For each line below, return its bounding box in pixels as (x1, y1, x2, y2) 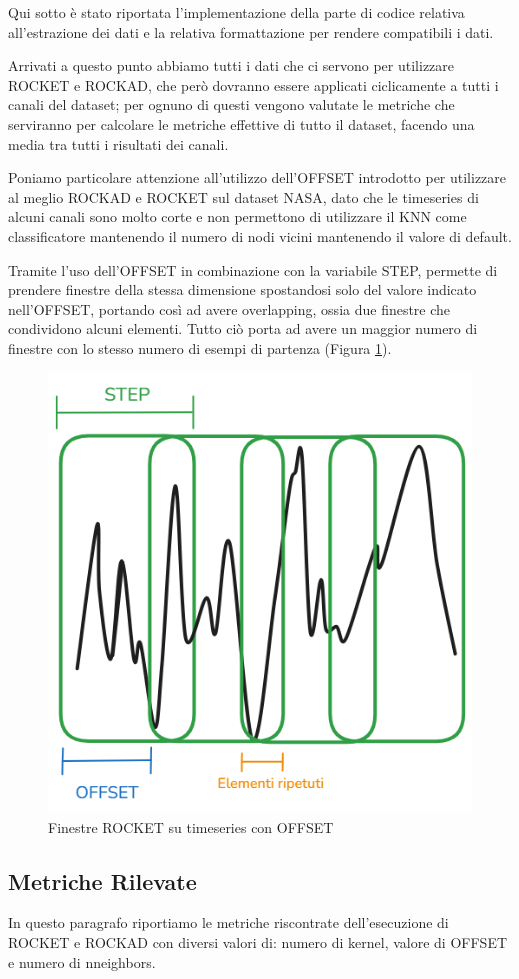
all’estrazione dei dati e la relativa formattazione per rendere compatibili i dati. (8, 21, 494, 42)
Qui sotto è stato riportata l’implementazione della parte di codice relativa (8, 2, 465, 22)
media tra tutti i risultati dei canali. (8, 133, 229, 154)
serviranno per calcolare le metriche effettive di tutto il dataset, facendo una (8, 113, 475, 134)
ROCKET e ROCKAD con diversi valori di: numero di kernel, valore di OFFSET (8, 931, 508, 952)
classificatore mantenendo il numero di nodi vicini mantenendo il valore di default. (8, 225, 512, 246)
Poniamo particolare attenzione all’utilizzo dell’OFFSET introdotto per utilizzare (8, 167, 507, 188)
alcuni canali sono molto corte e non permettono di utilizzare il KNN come (8, 206, 467, 227)
